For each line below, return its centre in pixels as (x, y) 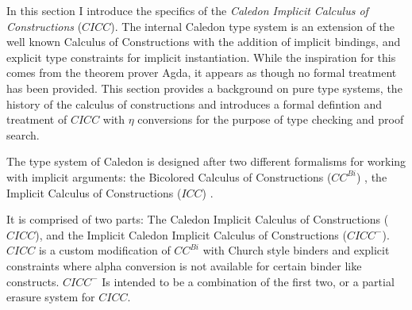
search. (23, 134)
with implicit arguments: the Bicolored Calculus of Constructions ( (169, 176)
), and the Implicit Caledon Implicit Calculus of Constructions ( (191, 234)
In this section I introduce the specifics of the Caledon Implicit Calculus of (187, 10)
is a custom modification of (104, 250)
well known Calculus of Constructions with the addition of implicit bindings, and (204, 42)
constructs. (33, 281)
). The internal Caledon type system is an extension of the (253, 26)
